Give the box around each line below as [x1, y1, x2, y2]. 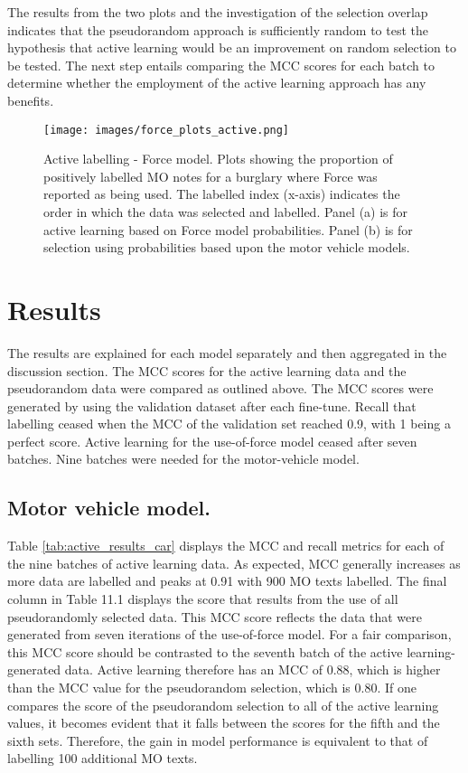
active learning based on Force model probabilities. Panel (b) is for [43, 220, 413, 239]
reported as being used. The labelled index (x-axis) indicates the [43, 184, 400, 203]
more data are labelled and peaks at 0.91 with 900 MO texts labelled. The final [7, 571, 447, 590]
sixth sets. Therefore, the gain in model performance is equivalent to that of [7, 731, 428, 749]
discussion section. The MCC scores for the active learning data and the [7, 361, 407, 380]
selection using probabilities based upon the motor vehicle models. [43, 238, 410, 257]
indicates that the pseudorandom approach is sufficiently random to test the [7, 20, 429, 39]
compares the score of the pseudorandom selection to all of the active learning [7, 695, 439, 714]
